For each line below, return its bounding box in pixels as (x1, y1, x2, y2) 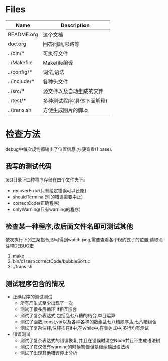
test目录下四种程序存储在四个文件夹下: (5, 176, 85, 183)
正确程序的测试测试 (12, 294, 53, 300)
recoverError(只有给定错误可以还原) (12, 187, 87, 193)
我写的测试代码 (5, 162, 52, 171)
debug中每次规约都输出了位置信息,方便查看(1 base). (5, 146, 113, 152)
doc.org (8, 40, 26, 47)
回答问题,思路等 (43, 40, 80, 47)
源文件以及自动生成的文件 (43, 87, 104, 95)
